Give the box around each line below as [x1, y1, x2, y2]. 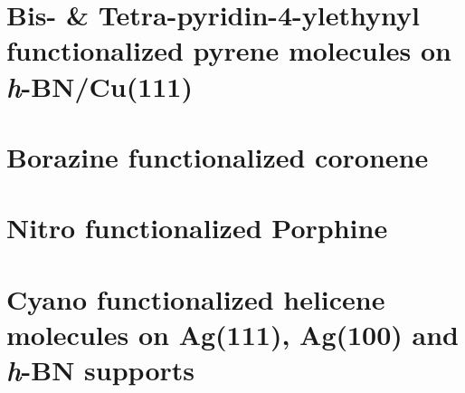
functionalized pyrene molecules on [6, 32, 451, 69]
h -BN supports [6, 351, 195, 389]
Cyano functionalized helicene [6, 280, 385, 317]
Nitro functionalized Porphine [6, 209, 388, 246]
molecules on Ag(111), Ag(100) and [6, 315, 459, 352]
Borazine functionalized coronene [6, 138, 429, 175]
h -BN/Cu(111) [6, 67, 193, 105]
